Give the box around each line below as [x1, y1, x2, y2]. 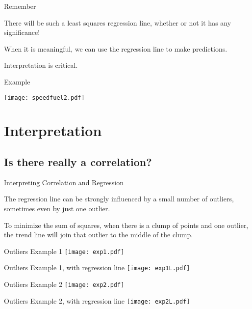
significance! [4, 27, 40, 37]
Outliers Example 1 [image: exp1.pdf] [4, 246, 125, 256]
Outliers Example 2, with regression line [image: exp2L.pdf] [4, 295, 190, 306]
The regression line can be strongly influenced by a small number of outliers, [4, 194, 234, 204]
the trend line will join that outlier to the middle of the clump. [4, 229, 193, 240]
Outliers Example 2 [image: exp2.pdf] [4, 279, 125, 289]
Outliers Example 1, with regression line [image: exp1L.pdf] [4, 262, 190, 273]
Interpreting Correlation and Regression [4, 177, 124, 187]
